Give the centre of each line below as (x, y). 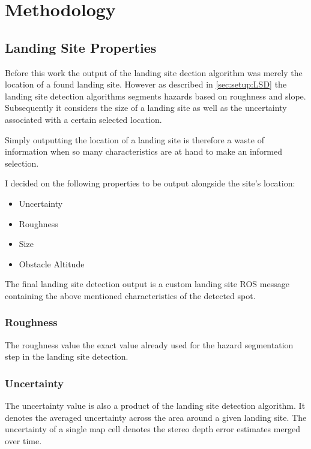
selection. (22, 163)
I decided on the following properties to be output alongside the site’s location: (150, 183)
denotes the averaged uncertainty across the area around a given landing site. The (156, 417)
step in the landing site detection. (67, 356)
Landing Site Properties (81, 47)
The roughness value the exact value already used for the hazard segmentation (149, 344)
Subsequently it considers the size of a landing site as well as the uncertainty (146, 108)
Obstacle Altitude (52, 263)
